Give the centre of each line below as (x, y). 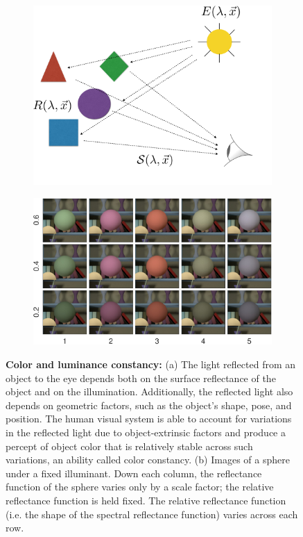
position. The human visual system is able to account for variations (149, 419)
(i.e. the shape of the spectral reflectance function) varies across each (152, 514)
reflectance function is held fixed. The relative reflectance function (146, 500)
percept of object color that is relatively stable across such (129, 446)
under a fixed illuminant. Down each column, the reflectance (134, 473)
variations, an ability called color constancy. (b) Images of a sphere (148, 460)
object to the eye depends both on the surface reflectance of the (141, 378)
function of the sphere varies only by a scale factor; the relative (140, 487)
